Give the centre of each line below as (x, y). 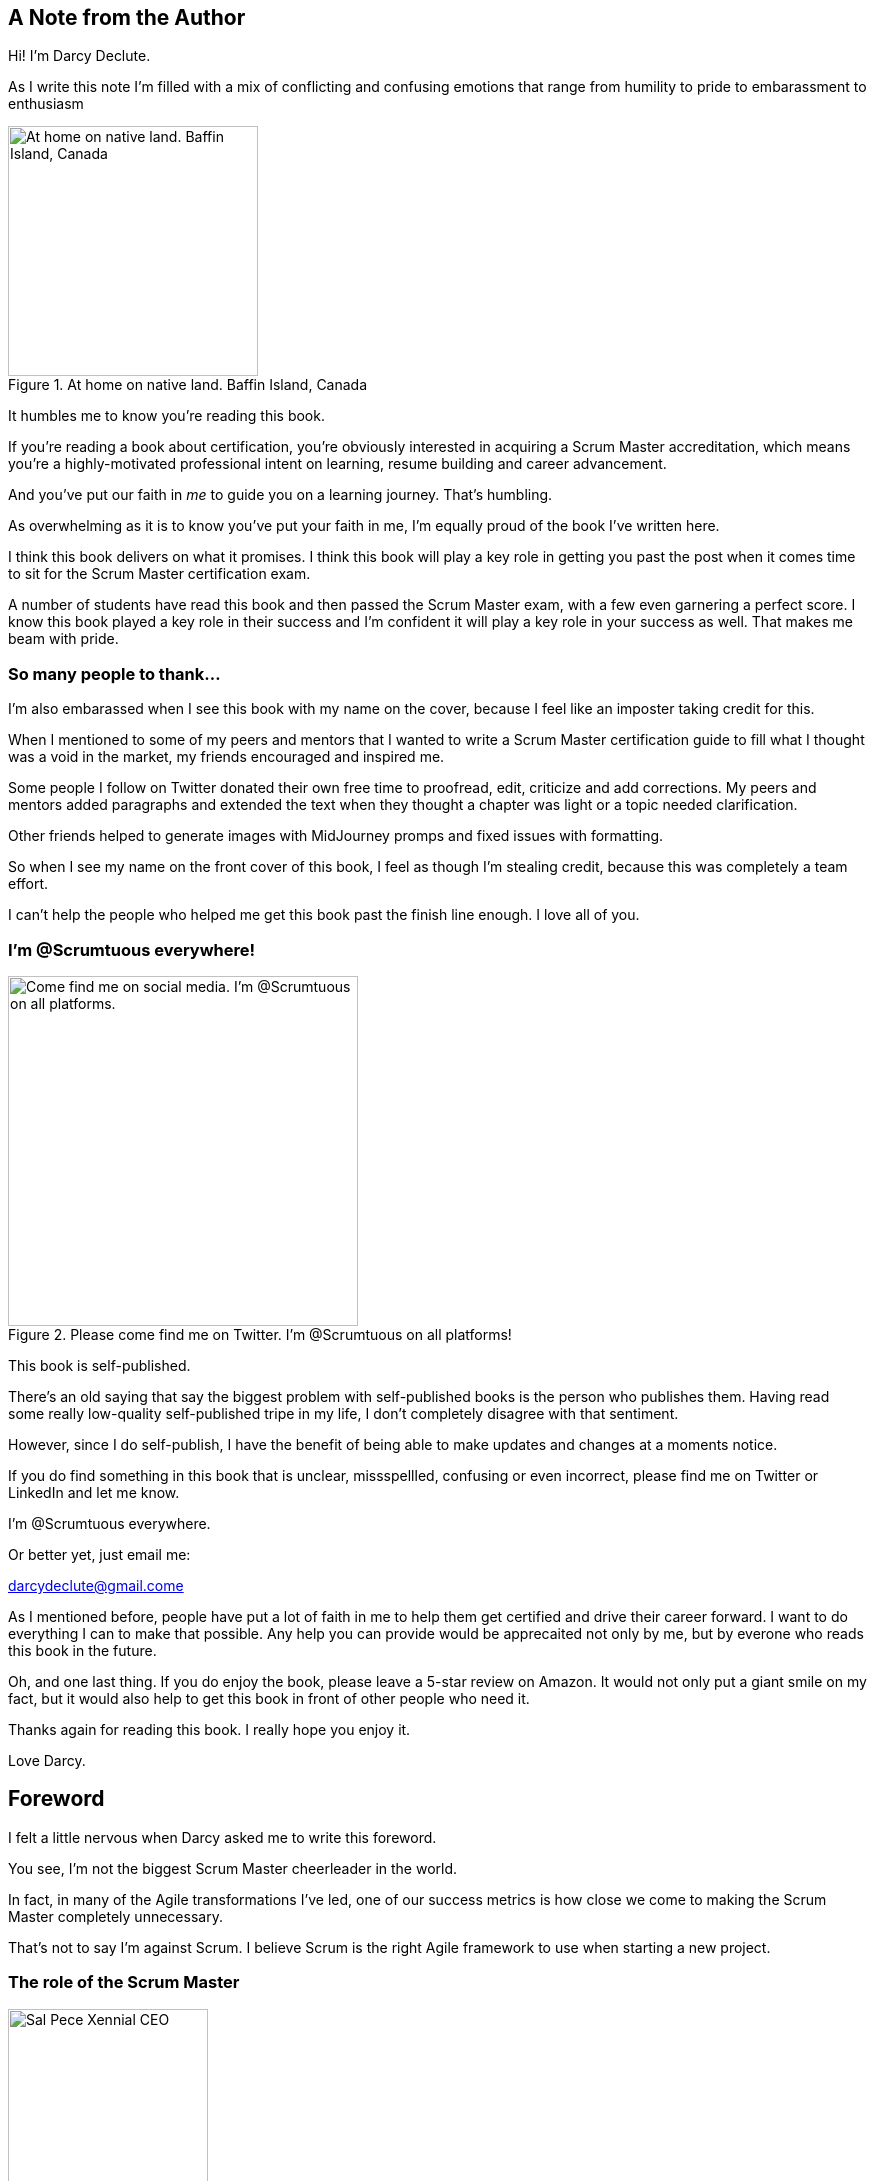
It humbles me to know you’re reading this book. (166, 416)
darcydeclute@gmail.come (96, 1585)
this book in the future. (82, 1650)
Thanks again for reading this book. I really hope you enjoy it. (209, 1729)
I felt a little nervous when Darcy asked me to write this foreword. (222, 1837)
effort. (28, 884)
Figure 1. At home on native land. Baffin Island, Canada (188, 385)
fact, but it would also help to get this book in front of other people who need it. (269, 1698)
